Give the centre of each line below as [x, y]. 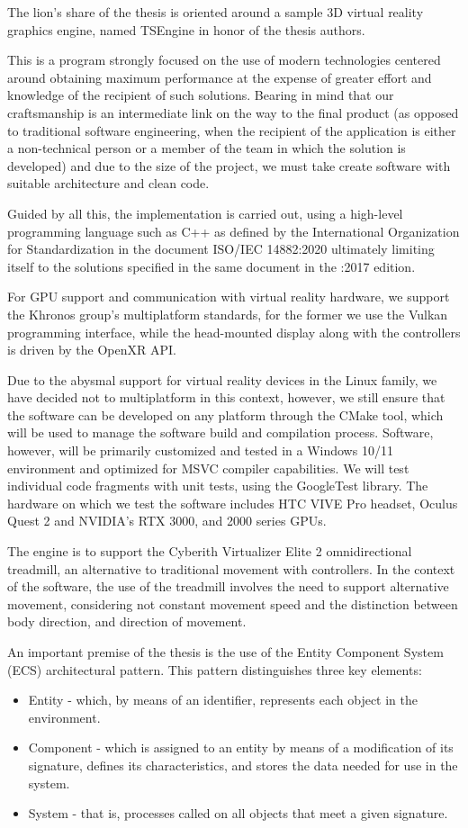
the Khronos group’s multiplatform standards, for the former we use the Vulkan [228, 314]
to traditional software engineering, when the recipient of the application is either [232, 130]
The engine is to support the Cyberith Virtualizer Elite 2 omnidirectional [210, 551]
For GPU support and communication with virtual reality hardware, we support [229, 297]
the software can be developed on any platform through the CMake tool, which [225, 414]
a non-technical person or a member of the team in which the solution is [207, 148]
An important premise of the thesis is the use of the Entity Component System [225, 652]
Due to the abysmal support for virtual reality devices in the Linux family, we [222, 379]
